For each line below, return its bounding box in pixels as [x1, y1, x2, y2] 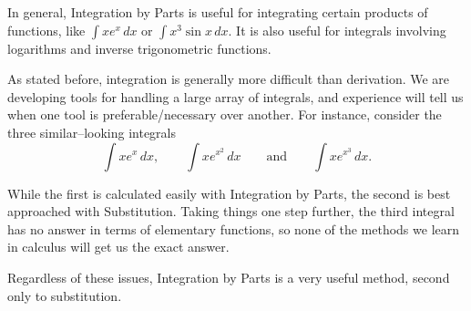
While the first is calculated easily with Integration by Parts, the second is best [7, 183, 451, 202]
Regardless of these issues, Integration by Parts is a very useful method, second [7, 267, 450, 286]
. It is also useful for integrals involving [228, 20, 446, 39]
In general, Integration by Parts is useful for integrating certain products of [7, 3, 428, 21]
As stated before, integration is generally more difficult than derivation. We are [7, 69, 450, 88]
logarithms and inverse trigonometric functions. [7, 38, 271, 57]
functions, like [7, 20, 86, 39]
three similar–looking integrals [7, 122, 177, 141]
